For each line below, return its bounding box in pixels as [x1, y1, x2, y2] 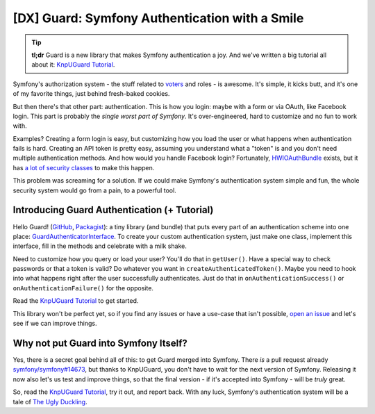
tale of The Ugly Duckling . [12, 397, 87, 406]
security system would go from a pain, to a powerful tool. [12, 186, 176, 194]
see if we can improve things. [12, 320, 97, 328]
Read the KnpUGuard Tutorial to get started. [12, 297, 139, 305]
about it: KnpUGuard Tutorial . [31, 60, 115, 69]
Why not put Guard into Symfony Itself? [12, 337, 187, 349]
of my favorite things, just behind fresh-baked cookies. [12, 90, 170, 98]
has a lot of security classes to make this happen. [12, 163, 155, 172]
